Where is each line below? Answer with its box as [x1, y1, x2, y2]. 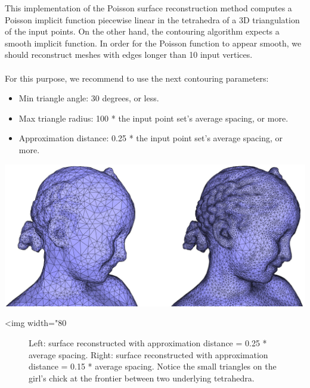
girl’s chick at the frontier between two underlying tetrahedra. [29, 371, 255, 384]
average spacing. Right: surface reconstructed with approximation [29, 348, 268, 361]
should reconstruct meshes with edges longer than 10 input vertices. [5, 48, 253, 61]
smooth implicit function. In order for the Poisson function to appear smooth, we [5, 36, 302, 49]
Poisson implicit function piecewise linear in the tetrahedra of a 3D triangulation [5, 13, 300, 26]
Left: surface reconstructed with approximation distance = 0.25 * [29, 336, 267, 349]
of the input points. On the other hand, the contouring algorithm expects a [5, 25, 280, 38]
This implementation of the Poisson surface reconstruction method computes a [5, 2, 292, 14]
